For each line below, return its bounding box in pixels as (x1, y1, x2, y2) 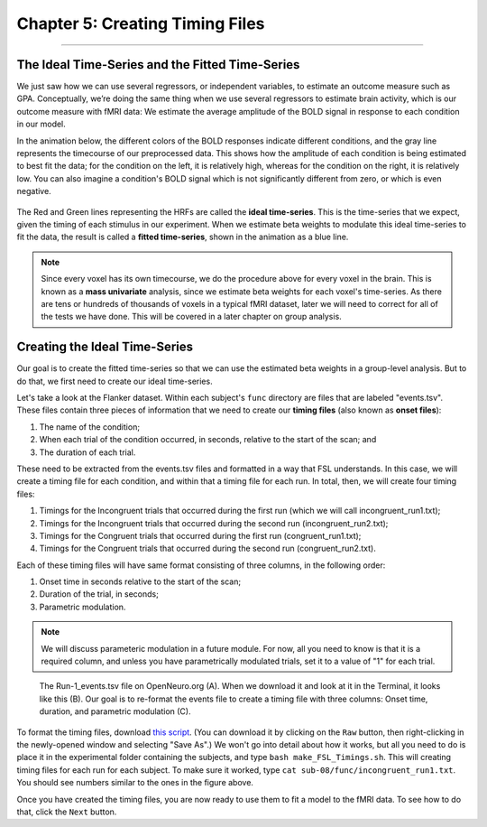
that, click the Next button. (16, 806, 117, 817)
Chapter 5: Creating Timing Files (16, 14, 265, 33)
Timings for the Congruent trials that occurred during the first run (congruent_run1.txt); (39, 530, 362, 541)
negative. (16, 186, 51, 197)
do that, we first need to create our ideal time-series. (16, 376, 213, 386)
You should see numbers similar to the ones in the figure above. (16, 777, 254, 788)
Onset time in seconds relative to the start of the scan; (39, 576, 242, 587)
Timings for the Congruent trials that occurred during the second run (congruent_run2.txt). (39, 543, 376, 554)
